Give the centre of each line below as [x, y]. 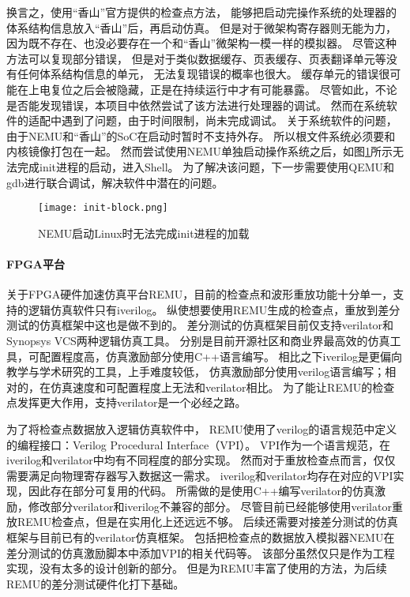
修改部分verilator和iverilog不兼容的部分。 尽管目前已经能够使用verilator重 [215, 506]
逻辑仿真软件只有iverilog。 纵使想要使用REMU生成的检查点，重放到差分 [214, 309]
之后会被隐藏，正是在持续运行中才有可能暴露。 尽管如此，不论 [235, 89]
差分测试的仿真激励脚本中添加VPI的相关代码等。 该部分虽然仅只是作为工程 [201, 552]
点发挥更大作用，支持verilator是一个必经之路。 [126, 402]
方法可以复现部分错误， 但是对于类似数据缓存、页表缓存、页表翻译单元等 [196, 58]
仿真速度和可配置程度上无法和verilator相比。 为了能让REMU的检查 [222, 387]
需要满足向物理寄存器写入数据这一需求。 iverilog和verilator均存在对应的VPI [200, 475]
